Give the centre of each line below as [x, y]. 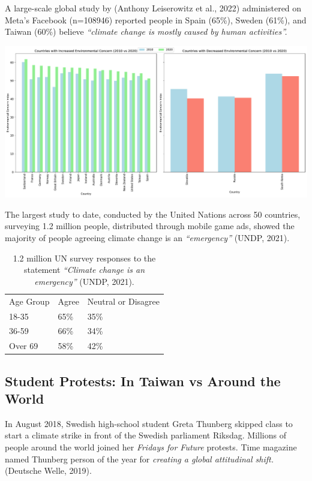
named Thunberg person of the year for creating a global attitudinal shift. [139, 459]
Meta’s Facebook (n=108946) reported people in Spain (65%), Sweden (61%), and [156, 19]
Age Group [29, 301]
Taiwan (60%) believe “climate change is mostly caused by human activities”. [146, 31]
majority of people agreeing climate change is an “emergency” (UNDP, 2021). [147, 238]
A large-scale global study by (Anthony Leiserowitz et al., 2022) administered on [153, 8]
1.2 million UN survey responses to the [84, 258]
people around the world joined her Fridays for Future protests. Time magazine [151, 447]
